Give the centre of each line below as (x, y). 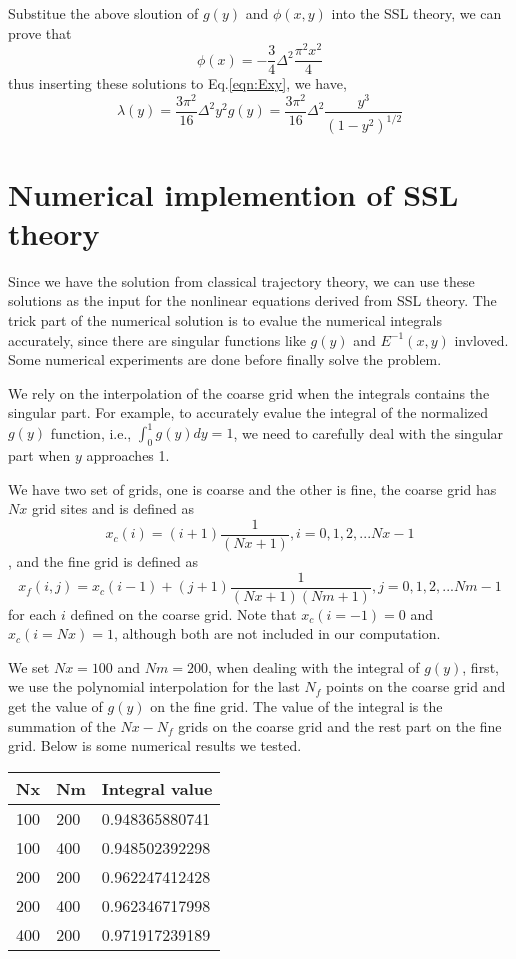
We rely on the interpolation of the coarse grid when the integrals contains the (249, 392)
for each (32, 613)
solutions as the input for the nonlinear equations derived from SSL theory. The (252, 300)
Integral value (157, 788)
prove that (40, 32)
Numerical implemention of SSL (233, 193)
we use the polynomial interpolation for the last (154, 686)
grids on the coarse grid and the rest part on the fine (340, 725)
